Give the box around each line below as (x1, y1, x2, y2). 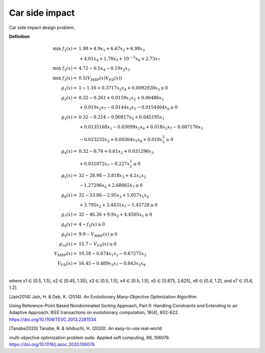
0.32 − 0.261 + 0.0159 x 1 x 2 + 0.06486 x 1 (79, 95, 164, 102)
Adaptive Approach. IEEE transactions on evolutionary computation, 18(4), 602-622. (9, 310, 179, 316)
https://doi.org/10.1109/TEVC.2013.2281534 (9, 316, 97, 322)
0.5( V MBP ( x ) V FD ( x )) (79, 75, 122, 82)
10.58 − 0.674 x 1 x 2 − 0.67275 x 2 (79, 251, 147, 258)
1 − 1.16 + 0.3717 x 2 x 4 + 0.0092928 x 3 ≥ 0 (79, 85, 168, 92)
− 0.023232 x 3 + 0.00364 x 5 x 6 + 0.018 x (79, 137, 163, 144)
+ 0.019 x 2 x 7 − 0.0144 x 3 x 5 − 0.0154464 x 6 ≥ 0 (79, 105, 178, 112)
